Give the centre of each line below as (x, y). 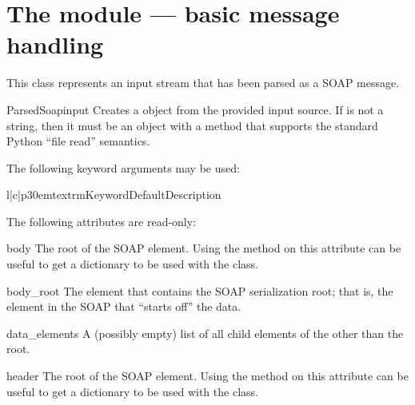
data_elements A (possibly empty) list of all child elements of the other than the (205, 333)
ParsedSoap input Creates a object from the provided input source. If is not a (195, 109)
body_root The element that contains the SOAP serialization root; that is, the (200, 290)
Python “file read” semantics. (78, 141)
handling (55, 44)
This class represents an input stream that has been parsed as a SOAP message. (203, 83)
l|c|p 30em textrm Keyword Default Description (114, 195)
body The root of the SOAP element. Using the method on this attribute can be (204, 248)
